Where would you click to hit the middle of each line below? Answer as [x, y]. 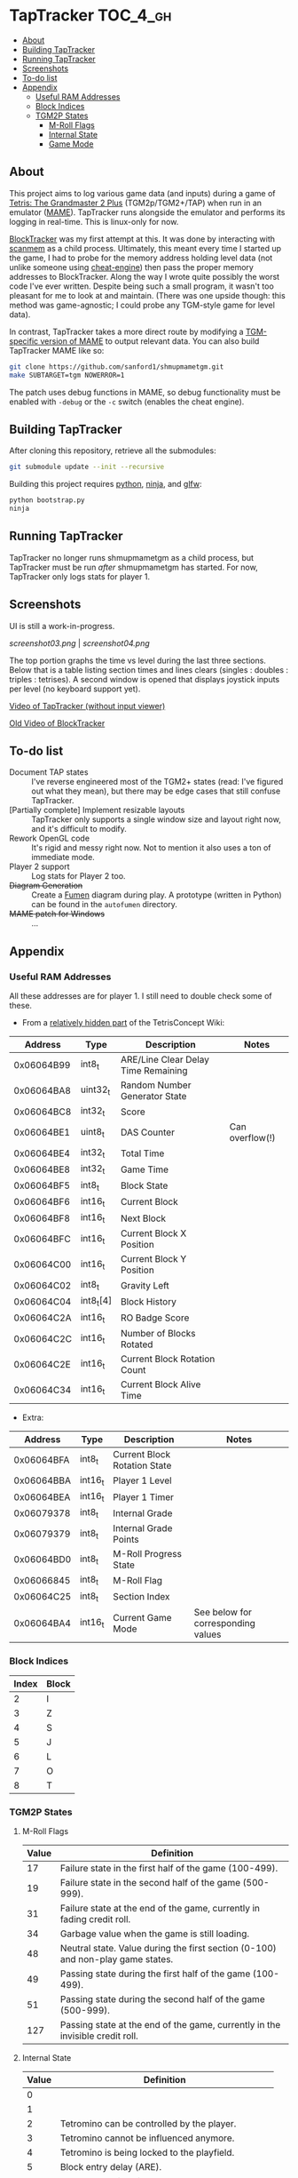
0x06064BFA [42, 1460]
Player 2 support [39, 866]
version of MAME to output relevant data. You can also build [150, 341]
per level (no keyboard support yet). [75, 689]
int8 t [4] [96, 1302]
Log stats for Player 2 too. [78, 876]
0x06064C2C [43, 1338]
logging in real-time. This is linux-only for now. [94, 221]
